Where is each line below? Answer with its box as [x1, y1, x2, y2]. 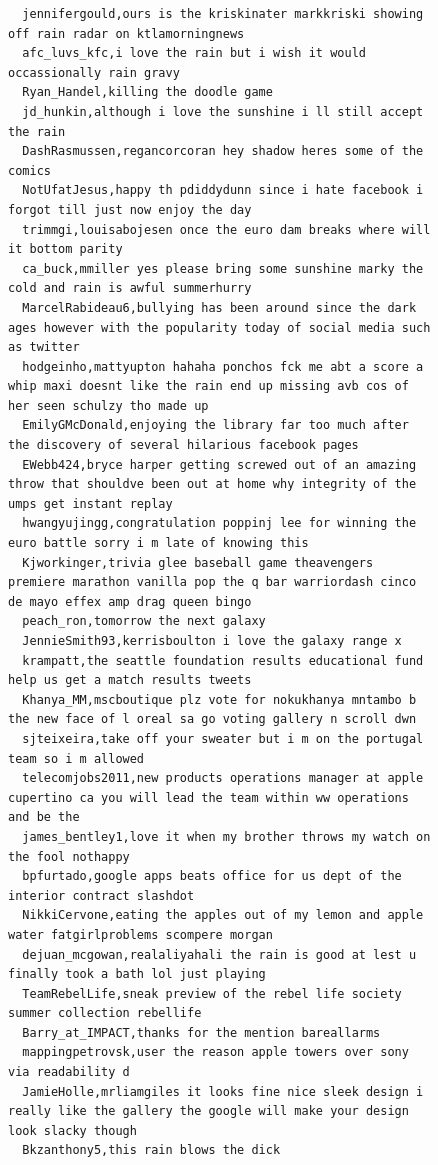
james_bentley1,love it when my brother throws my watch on [22, 829, 431, 844]
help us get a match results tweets [8, 673, 252, 688]
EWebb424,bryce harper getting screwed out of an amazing [22, 457, 417, 472]
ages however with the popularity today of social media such [8, 320, 431, 335]
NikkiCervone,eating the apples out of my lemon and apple [22, 908, 424, 923]
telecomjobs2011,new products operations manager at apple [22, 771, 424, 786]
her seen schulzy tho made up [8, 398, 209, 413]
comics [8, 163, 51, 178]
